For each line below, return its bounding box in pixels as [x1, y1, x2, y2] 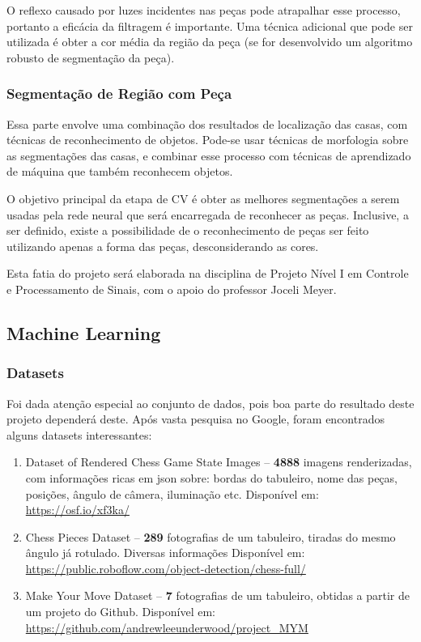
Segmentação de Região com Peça [6, 83, 232, 104]
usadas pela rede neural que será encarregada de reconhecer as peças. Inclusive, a [6, 206, 409, 223]
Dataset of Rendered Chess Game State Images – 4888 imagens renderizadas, [25, 453, 412, 470]
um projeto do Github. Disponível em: [25, 603, 215, 620]
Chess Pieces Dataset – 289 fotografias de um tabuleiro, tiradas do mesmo [25, 528, 396, 545]
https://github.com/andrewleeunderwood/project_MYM [25, 619, 308, 636]
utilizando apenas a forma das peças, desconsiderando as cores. [6, 237, 319, 254]
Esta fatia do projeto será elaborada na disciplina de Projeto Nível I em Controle [6, 265, 409, 282]
